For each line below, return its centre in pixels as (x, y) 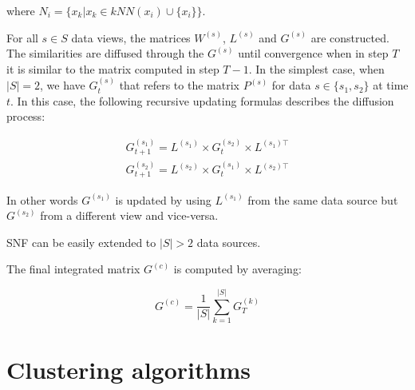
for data (291, 85)
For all (22, 37)
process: (26, 116)
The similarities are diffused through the (105, 53)
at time (391, 85)
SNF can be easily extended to (81, 242)
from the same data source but (323, 199)
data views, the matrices (131, 37)
